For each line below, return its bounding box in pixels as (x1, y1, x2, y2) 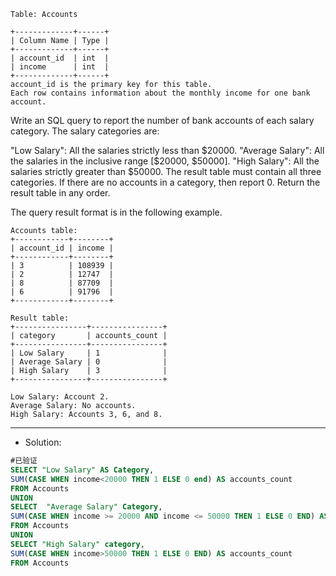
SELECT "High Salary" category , (10, 539, 145, 549)
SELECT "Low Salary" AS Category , (10, 465, 155, 475)
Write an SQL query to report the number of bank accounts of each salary (10, 115, 315, 126)
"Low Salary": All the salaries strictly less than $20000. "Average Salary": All (10, 145, 325, 156)
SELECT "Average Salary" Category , (10, 502, 163, 512)
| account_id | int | (10, 53, 110, 63)
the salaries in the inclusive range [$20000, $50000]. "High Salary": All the (10, 155, 320, 167)
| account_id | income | (10, 243, 114, 253)
